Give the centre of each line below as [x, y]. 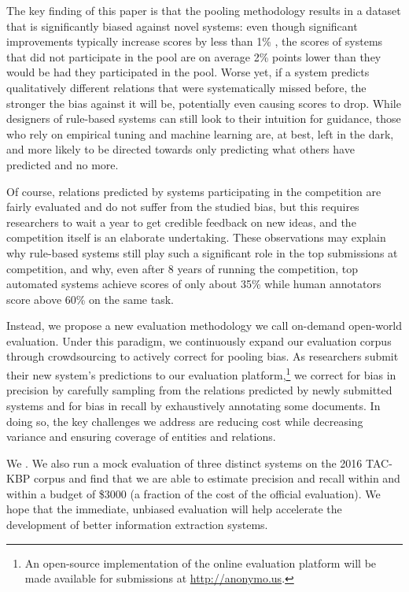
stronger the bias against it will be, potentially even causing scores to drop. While [204, 103]
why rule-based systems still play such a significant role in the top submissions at [202, 252]
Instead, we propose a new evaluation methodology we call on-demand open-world [204, 326]
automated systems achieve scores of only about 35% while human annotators [194, 284]
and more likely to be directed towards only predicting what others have [181, 149]
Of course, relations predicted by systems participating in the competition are [194, 191]
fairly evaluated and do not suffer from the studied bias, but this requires [183, 207]
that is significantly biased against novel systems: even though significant [182, 26]
